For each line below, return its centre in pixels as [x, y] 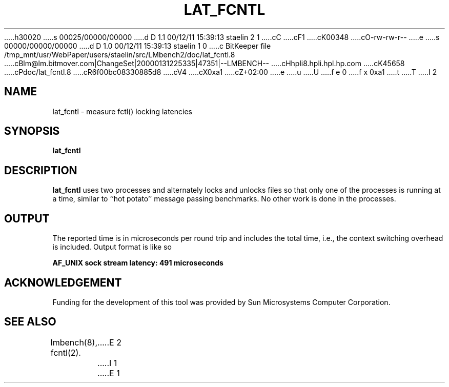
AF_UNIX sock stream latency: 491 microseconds [138, 263]
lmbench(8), [74, 342]
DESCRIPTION [41, 170]
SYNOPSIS [32, 131]
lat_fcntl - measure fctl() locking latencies [122, 111]
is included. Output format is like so [112, 247]
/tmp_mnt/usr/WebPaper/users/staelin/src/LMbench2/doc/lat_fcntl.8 [120, 54]
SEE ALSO [30, 322]
